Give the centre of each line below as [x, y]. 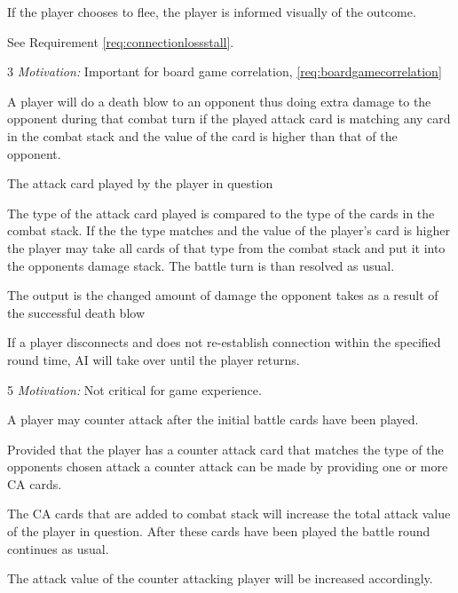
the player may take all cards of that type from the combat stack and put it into [226, 247]
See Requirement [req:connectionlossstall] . [121, 41]
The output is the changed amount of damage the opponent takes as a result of [223, 295]
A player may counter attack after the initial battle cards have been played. [213, 419]
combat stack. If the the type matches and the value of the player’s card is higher [229, 230]
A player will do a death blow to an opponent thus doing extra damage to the [219, 101]
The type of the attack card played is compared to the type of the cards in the [221, 213]
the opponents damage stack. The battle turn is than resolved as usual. [201, 265]
